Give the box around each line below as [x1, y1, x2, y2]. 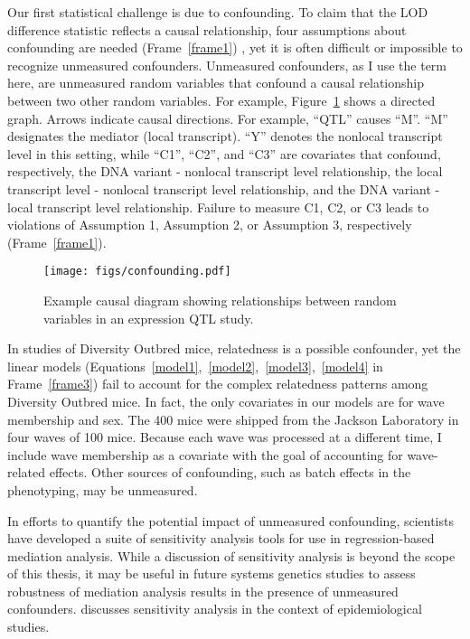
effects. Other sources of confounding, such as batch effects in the [49, 463, 411, 482]
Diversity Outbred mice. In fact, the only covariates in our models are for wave [7, 391, 445, 410]
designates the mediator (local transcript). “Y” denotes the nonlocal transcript [7, 127, 443, 146]
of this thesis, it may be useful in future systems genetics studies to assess [7, 564, 416, 583]
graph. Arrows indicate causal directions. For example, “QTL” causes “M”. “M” [7, 108, 448, 127]
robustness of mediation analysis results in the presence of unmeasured [7, 581, 399, 600]
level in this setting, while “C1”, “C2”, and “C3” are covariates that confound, [7, 144, 441, 163]
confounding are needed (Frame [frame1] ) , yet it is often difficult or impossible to [7, 38, 463, 57]
